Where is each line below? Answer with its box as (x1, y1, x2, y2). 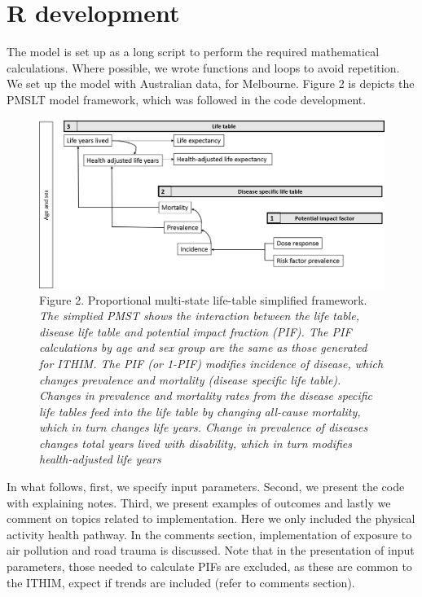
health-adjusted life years (39, 450, 161, 468)
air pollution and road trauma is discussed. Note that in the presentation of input (7, 542, 415, 559)
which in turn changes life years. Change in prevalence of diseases (39, 419, 368, 436)
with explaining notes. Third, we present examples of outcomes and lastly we (7, 494, 391, 511)
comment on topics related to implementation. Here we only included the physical (7, 510, 415, 527)
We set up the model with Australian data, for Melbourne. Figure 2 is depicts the (7, 75, 415, 92)
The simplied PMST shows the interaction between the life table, (39, 307, 359, 324)
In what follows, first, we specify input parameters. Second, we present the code (7, 478, 405, 495)
